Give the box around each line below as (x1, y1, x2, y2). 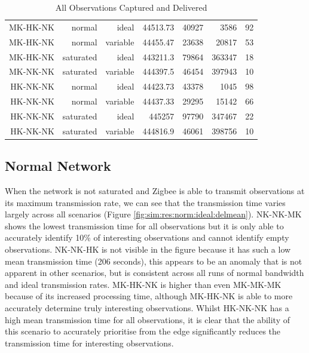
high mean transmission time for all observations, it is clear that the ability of (5, 313, 290, 326)
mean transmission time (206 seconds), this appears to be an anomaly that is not (5, 254, 302, 267)
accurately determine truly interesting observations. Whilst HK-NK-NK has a (5, 301, 289, 314)
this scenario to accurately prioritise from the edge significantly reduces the (5, 325, 281, 337)
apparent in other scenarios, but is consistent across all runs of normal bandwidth (5, 266, 304, 279)
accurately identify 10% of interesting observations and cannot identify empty (5, 231, 289, 244)
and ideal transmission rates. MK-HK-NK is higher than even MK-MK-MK (5, 278, 282, 290)
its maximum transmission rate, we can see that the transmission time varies (5, 196, 286, 208)
